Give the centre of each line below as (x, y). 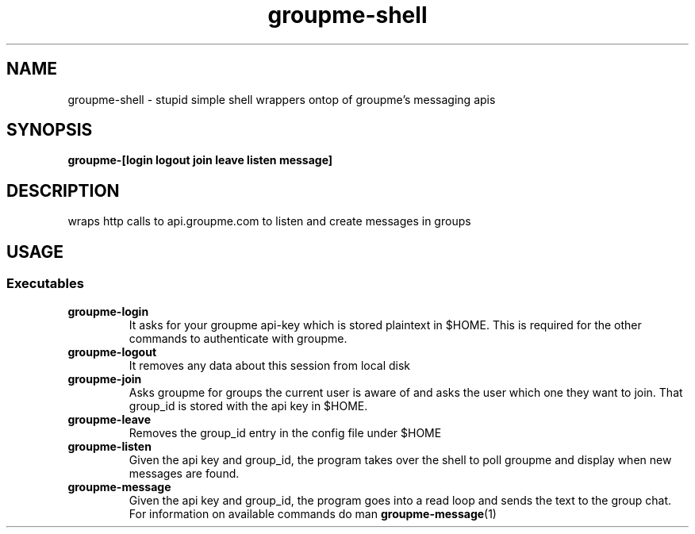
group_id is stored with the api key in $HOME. (248, 405)
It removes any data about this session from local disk (270, 365)
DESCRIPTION (63, 190)
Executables (45, 284)
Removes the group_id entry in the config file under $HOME (285, 432)
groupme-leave (109, 419)
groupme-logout (112, 352)
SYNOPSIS (50, 130)
